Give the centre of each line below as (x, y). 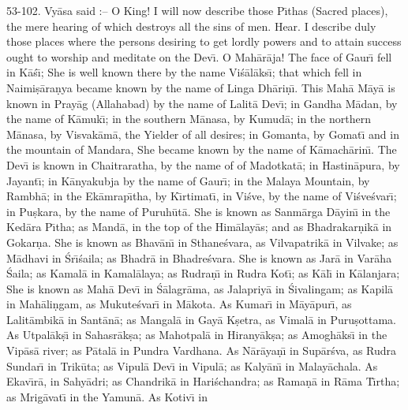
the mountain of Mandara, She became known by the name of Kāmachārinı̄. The (202, 149)
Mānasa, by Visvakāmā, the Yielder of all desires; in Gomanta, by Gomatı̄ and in (203, 134)
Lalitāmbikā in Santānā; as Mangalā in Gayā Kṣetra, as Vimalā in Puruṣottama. (202, 319)
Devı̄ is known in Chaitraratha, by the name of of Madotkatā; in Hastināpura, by (203, 164)
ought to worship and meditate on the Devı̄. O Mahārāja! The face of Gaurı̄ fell (199, 56)
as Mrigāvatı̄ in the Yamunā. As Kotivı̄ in (107, 396)
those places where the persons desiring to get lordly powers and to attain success (204, 41)
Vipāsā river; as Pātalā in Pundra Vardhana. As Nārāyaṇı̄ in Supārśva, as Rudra (202, 350)
